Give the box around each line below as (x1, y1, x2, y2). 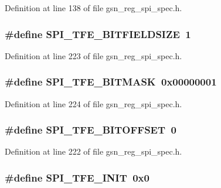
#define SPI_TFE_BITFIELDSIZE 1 (5, 26, 191, 41)
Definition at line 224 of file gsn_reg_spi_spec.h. (5, 97, 182, 110)
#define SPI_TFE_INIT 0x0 (5, 170, 149, 184)
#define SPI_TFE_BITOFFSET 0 (5, 122, 176, 137)
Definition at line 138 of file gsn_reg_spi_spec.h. (5, 2, 182, 13)
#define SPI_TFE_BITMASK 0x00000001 (5, 74, 217, 89)
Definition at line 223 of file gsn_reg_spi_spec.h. (5, 49, 182, 61)
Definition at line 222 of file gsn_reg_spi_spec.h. (5, 145, 182, 158)
